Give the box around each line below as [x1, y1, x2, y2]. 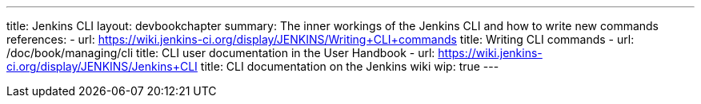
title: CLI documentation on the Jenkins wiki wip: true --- [200, 60, 499, 73]
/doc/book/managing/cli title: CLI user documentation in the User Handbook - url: [6, 46, 435, 60]
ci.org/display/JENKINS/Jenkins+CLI [6, 60, 198, 73]
